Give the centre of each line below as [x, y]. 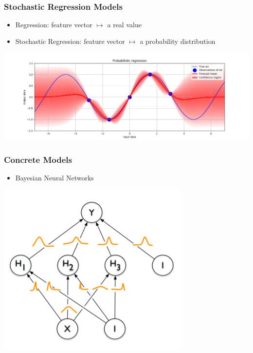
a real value [124, 25]
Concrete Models [38, 159]
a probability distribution [178, 41]
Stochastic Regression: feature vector [70, 41]
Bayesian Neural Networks [54, 177]
